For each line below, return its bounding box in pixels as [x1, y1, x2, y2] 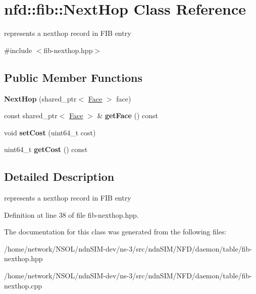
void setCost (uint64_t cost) [4, 127, 96, 137]
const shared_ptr [4, 110, 58, 121]
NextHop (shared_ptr [4, 93, 77, 104]
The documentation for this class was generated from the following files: [4, 226, 227, 237]
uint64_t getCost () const [4, 144, 88, 155]
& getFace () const [97, 110, 158, 121]
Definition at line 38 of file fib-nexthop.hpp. [4, 209, 139, 220]
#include [4, 44, 32, 55]
